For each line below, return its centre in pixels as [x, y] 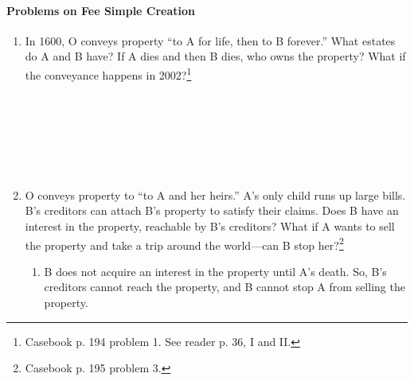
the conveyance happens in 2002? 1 [108, 73]
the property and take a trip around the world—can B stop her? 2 [184, 243]
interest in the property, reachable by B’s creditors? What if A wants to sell [210, 225]
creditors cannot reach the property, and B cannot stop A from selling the [225, 287]
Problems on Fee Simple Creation [101, 10]
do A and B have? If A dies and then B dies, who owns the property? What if [215, 56]
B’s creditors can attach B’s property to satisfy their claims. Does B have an [212, 210]
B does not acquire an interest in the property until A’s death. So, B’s [215, 271]
